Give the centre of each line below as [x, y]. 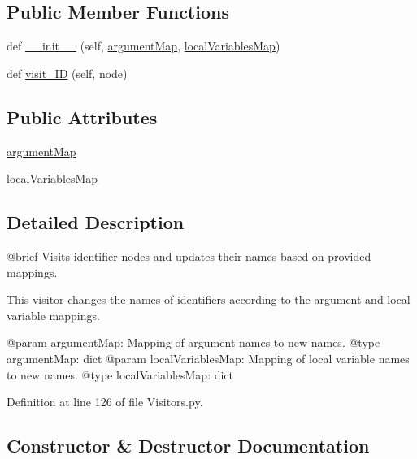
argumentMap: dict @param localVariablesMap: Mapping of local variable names [208, 358]
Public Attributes [82, 117]
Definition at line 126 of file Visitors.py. [105, 402]
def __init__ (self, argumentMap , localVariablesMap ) [143, 46]
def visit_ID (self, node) [67, 73]
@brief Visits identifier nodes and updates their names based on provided [189, 255]
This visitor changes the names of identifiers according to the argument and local [208, 299]
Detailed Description [96, 222]
